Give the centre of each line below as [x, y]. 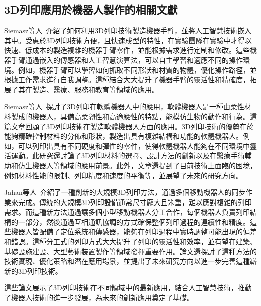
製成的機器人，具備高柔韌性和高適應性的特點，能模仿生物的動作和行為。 [130, 116]
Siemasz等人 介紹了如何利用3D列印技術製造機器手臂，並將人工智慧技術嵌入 [128, 30]
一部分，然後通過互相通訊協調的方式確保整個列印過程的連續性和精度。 [134, 221]
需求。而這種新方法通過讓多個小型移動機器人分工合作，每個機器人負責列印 [127, 212]
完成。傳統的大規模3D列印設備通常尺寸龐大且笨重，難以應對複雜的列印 [135, 202]
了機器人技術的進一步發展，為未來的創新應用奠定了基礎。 [99, 298]
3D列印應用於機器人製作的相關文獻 [91, 9]
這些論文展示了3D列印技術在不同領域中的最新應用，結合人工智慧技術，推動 [128, 288]
